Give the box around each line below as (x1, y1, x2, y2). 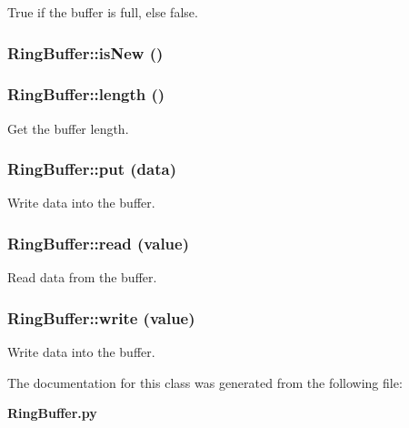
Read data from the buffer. (7, 268, 157, 287)
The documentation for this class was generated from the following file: (7, 372, 403, 392)
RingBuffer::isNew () (7, 41, 164, 64)
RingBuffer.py (7, 403, 97, 423)
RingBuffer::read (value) (7, 231, 190, 254)
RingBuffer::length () (7, 83, 165, 106)
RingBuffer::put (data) (7, 158, 176, 180)
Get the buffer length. (7, 118, 129, 138)
